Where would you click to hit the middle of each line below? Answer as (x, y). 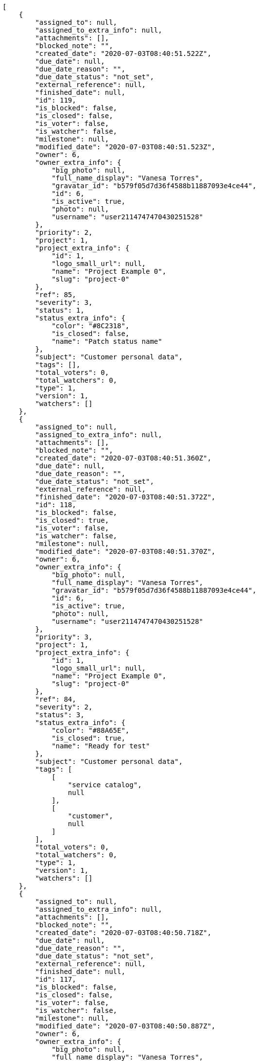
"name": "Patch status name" (107, 341)
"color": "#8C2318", (91, 326)
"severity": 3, (64, 302)
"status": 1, (60, 310)
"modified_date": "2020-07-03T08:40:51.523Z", (125, 147)
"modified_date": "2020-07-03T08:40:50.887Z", (125, 1026)
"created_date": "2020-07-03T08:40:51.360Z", (123, 458)
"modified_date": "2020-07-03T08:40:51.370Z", (125, 551)
